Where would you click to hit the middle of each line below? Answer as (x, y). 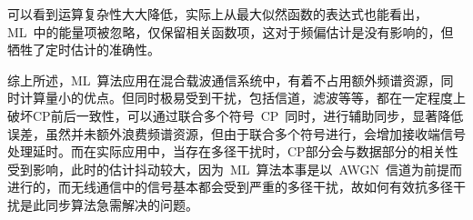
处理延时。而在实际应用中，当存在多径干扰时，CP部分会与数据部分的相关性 (233, 151)
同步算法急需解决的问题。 (121, 204)
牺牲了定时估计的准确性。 (84, 50)
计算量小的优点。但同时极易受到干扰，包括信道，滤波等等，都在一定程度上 (242, 98)
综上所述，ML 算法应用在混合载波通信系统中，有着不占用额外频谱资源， (224, 80)
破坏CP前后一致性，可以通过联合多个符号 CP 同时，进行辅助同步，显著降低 (236, 115)
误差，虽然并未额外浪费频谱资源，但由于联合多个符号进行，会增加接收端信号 (236, 133)
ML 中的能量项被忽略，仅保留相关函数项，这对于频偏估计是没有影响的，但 (231, 31)
